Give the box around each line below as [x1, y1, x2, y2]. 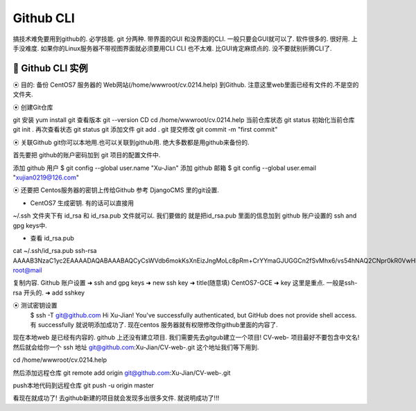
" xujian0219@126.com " [12, 173, 80, 182]
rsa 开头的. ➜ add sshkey [12, 288, 85, 297]
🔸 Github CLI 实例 [12, 62, 88, 74]
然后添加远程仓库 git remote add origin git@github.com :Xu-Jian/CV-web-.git [12, 368, 231, 377]
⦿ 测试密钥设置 [12, 301, 58, 310]
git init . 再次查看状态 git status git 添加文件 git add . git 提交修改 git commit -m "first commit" [12, 125, 278, 134]
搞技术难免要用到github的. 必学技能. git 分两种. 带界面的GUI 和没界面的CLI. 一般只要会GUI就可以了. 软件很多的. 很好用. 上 [12, 35, 358, 43]
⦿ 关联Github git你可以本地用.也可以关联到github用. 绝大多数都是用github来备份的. [12, 138, 250, 146]
